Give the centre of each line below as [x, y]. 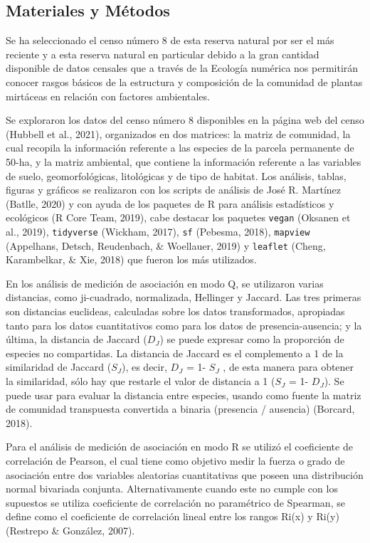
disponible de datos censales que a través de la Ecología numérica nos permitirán [182, 68]
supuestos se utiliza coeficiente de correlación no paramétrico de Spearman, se [175, 502]
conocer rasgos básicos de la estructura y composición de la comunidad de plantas [184, 81]
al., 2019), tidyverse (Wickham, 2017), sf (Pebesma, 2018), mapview [158, 231]
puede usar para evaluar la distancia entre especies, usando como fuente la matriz [184, 395]
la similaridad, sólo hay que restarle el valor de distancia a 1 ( [141, 381]
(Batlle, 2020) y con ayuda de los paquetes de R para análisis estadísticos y [170, 203]
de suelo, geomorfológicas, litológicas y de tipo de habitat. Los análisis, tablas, [176, 175]
